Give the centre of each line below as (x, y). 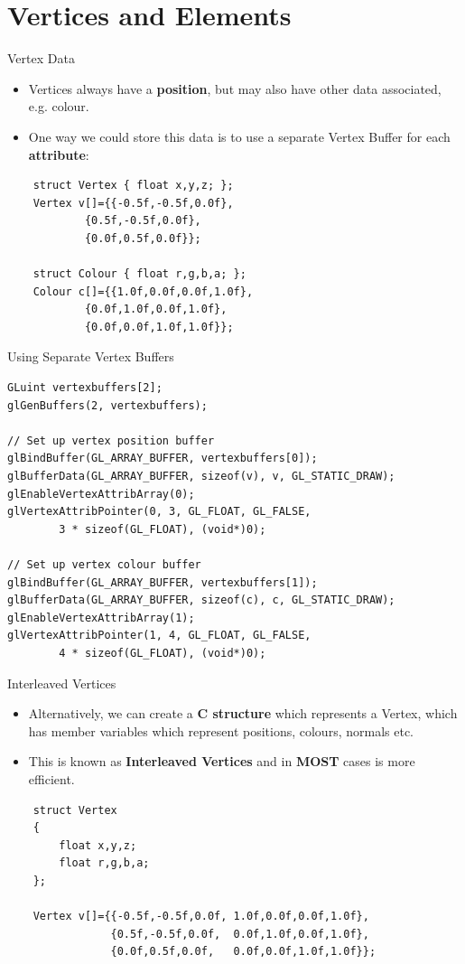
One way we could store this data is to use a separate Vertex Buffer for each (239, 136)
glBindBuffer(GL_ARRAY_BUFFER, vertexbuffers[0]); (163, 459)
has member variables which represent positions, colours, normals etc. (221, 730)
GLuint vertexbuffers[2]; (85, 388)
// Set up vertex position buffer (111, 440)
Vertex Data (41, 58)
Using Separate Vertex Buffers (91, 356)
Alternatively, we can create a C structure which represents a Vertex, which (243, 713)
